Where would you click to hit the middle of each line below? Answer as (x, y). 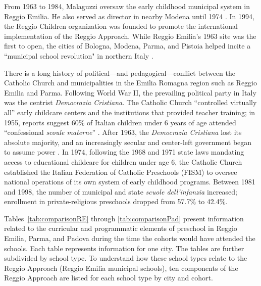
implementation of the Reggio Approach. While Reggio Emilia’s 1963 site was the (130, 36)
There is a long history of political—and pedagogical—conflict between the (120, 73)
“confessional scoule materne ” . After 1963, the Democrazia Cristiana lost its (123, 132)
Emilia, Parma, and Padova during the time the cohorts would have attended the (130, 238)
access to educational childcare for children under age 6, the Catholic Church (123, 161)
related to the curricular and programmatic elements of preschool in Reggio (121, 228)
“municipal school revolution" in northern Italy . (79, 55)
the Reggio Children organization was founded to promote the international (121, 26)
